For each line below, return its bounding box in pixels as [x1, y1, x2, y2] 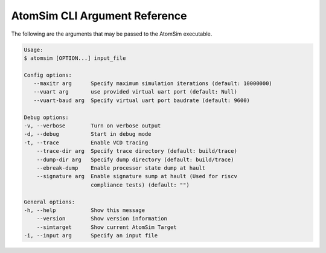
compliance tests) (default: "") [91, 181, 190, 188]
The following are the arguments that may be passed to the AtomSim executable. [11, 30, 213, 37]
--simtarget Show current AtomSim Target [36, 223, 177, 231]
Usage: [24, 46, 43, 53]
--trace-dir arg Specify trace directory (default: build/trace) [36, 148, 238, 155]
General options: [24, 198, 75, 205]
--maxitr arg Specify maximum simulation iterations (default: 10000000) [33, 80, 273, 87]
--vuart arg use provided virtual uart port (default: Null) [33, 88, 238, 95]
